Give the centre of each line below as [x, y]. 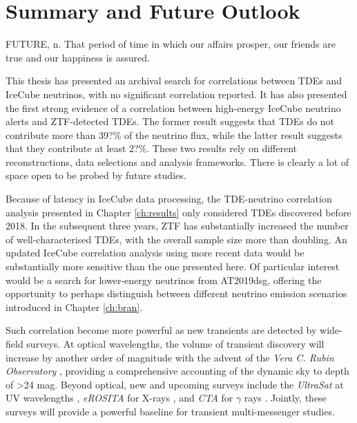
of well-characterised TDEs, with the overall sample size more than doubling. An [176, 239]
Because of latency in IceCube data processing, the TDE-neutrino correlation [169, 199]
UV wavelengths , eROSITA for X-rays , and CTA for [119, 398]
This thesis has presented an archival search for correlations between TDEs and [174, 81]
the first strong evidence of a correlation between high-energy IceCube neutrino [173, 107]
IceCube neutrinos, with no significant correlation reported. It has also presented [176, 94]
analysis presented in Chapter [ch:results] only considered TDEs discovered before [178, 212]
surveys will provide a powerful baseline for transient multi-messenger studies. [170, 411]
